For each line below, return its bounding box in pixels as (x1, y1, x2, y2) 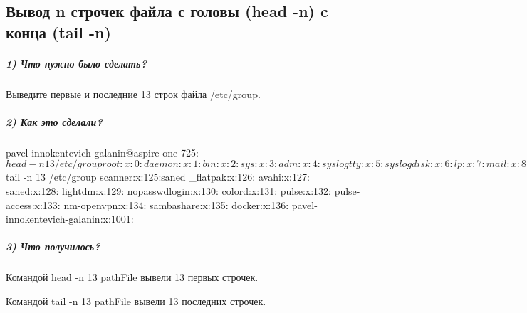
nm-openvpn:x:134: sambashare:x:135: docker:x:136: (63, 197, 289, 212)
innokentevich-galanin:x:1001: (6, 211, 134, 226)
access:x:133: (6, 197, 61, 212)
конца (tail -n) (6, 21, 111, 43)
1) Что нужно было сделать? (6, 55, 147, 70)
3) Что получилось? (6, 239, 100, 254)
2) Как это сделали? (6, 114, 103, 129)
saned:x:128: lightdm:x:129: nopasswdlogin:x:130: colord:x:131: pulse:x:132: (6, 184, 331, 198)
